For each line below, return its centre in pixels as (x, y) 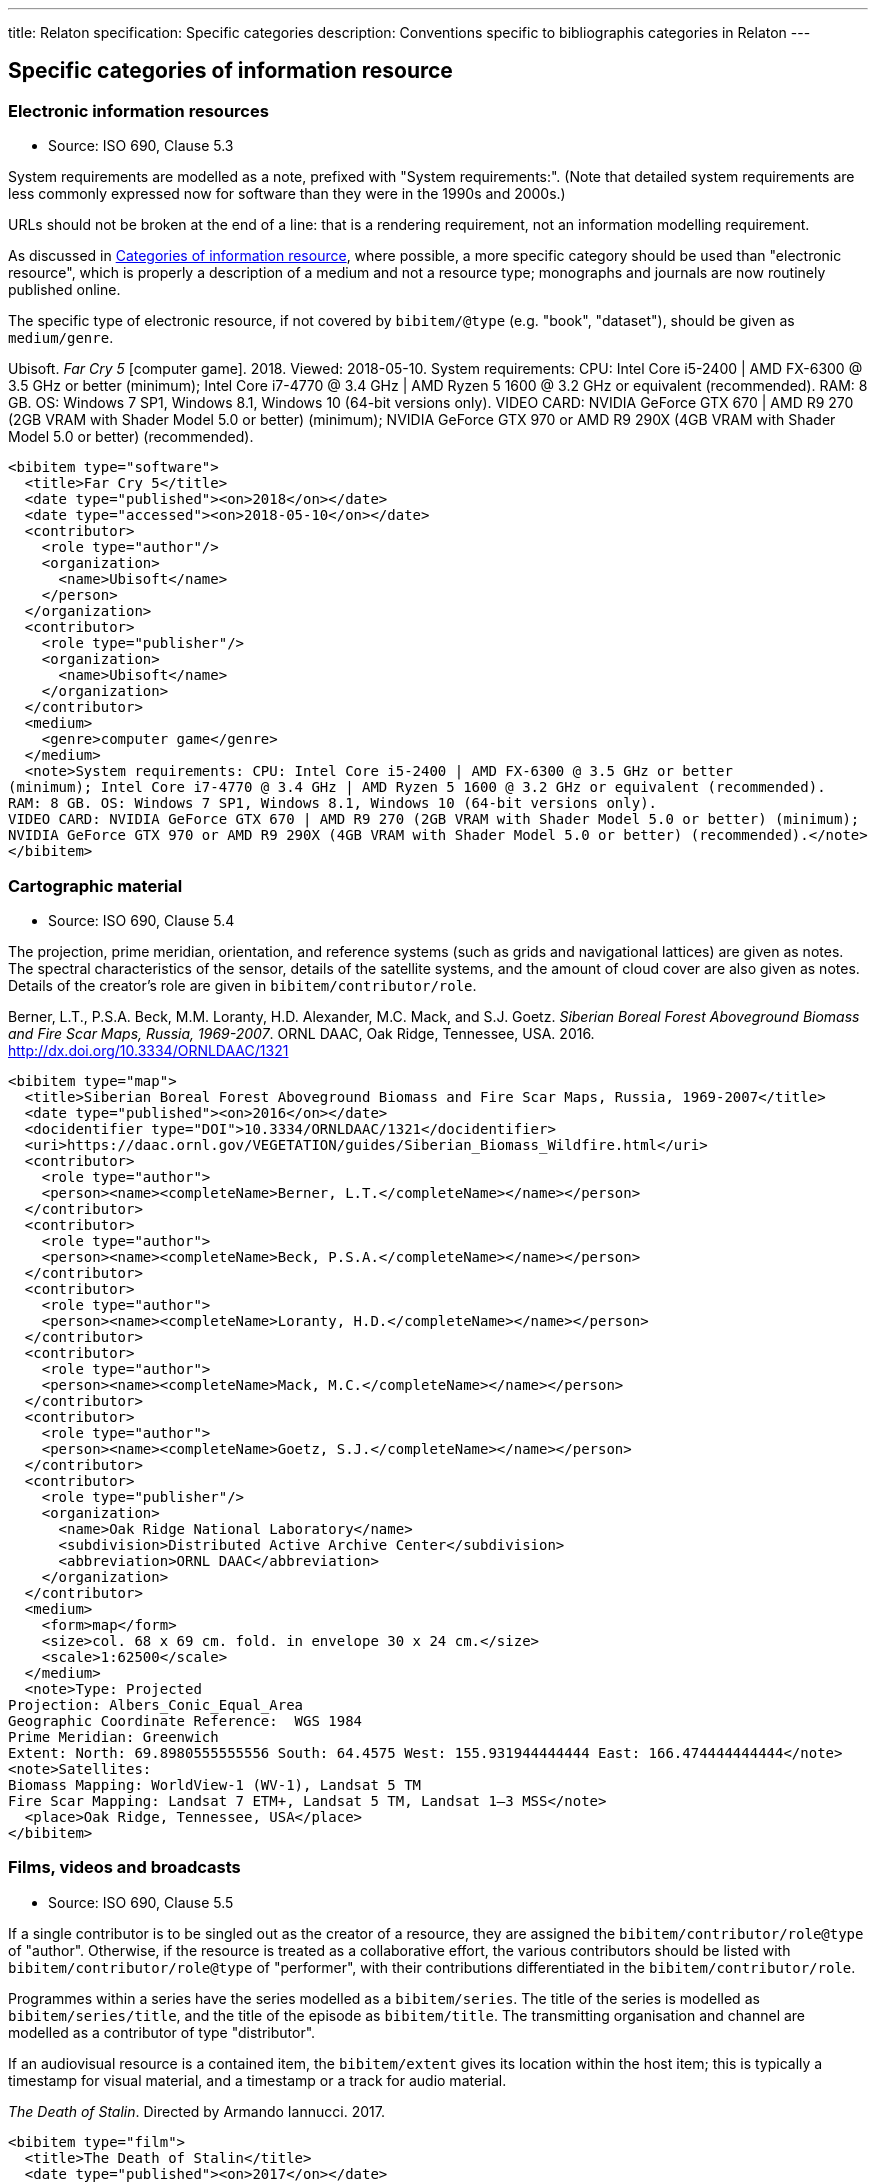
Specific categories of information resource (230, 71)
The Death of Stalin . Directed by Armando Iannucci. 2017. (196, 2111)
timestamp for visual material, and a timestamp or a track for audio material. (257, 2080)
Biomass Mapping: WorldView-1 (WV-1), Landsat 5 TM (215, 1784)
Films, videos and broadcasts (124, 1867)
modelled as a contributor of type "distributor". (162, 2032)
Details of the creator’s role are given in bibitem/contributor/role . (242, 985)
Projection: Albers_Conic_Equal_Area (156, 1704)
